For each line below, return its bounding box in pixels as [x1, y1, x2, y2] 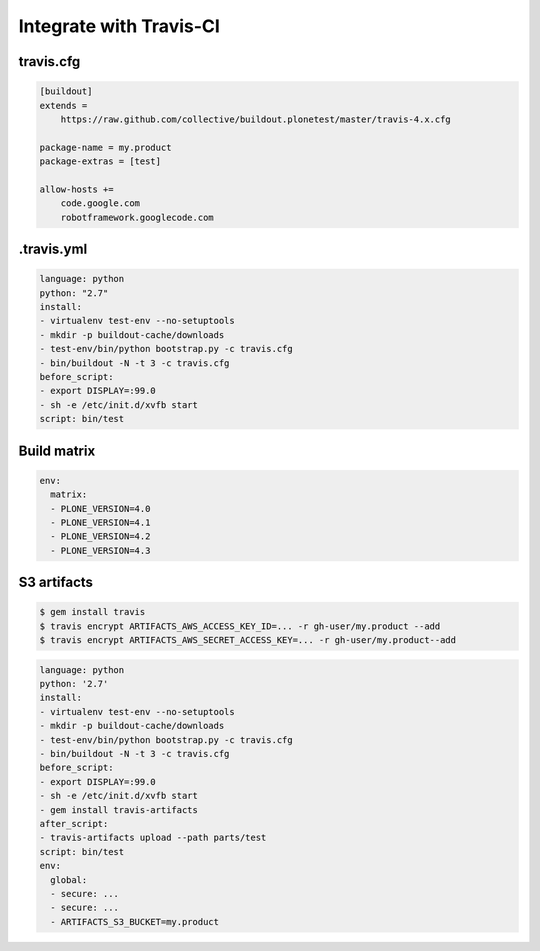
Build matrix [18, 442, 96, 459]
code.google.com [60, 198, 140, 209]
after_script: [39, 818, 109, 829]
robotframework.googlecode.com [60, 211, 214, 223]
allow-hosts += [39, 183, 114, 195]
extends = [39, 100, 88, 111]
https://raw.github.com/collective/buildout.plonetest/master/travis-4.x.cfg [60, 113, 452, 125]
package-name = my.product [39, 141, 172, 153]
